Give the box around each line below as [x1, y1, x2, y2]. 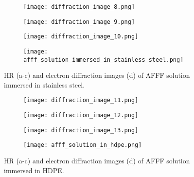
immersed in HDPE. [4, 165, 64, 175]
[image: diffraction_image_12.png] [23, 112, 139, 119]
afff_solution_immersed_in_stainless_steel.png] [23, 56, 184, 63]
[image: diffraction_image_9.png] [23, 18, 135, 25]
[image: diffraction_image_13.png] [23, 126, 139, 134]
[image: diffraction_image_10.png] [23, 33, 139, 40]
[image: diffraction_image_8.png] [23, 3, 135, 10]
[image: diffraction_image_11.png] [23, 97, 139, 104]
